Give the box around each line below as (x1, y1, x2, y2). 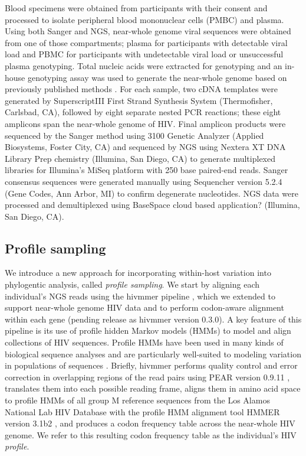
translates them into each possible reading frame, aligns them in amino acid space (5, 382, 301, 395)
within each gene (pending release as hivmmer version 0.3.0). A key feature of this (5, 312, 302, 325)
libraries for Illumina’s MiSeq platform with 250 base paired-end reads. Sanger (5, 164, 288, 176)
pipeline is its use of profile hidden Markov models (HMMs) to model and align (5, 324, 291, 337)
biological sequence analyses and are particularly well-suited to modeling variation (5, 347, 301, 360)
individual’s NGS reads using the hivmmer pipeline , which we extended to (5, 289, 275, 302)
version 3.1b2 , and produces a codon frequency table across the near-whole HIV (5, 417, 295, 429)
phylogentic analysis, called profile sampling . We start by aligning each (5, 278, 259, 291)
